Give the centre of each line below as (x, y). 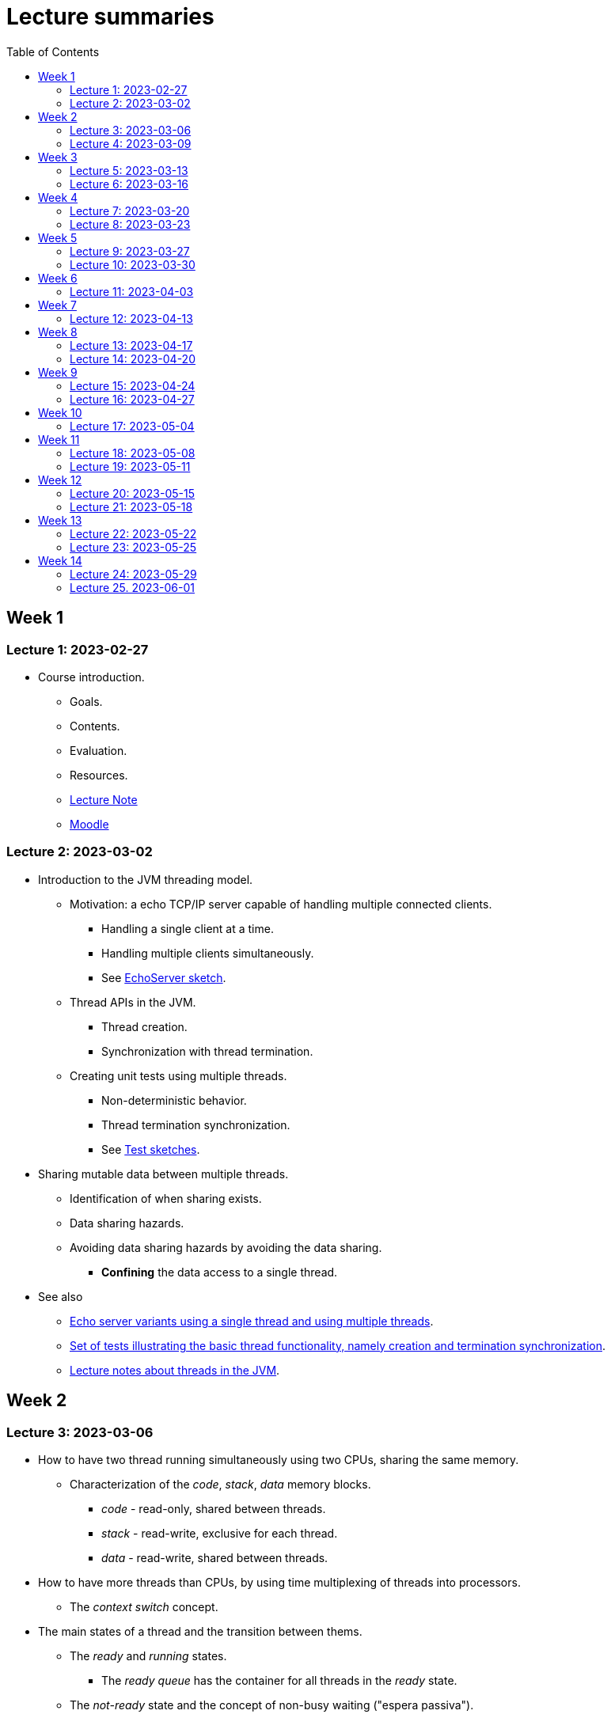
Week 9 (58, 372)
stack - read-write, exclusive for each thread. (220, 1533)
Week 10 (60, 412)
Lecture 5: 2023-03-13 (129, 170)
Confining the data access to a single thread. (220, 1272)
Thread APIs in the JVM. (133, 1002)
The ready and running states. (148, 1655)
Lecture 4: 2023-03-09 (131, 143)
